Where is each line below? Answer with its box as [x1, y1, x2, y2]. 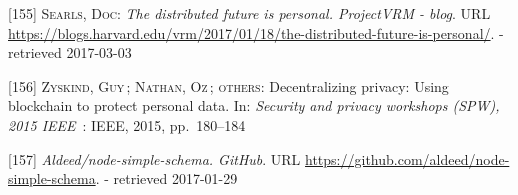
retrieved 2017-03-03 [8, 42, 132, 63]
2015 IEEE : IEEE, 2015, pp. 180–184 [8, 114, 246, 135]
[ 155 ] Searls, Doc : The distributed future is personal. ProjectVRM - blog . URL [8, 3, 491, 23]
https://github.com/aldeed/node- [305, 148, 510, 169]
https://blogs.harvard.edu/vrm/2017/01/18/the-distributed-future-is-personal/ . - [8, 22, 504, 43]
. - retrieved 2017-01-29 [95, 168, 238, 189]
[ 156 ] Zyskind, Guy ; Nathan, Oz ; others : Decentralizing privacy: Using [8, 75, 449, 96]
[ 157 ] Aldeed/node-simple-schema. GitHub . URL [8, 148, 301, 169]
